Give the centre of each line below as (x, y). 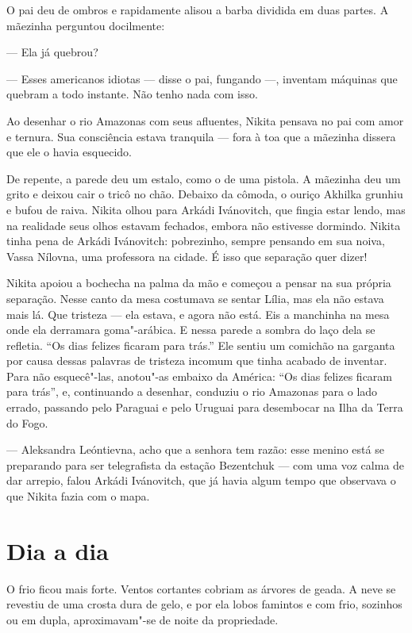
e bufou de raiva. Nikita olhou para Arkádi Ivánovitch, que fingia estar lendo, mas (206, 209)
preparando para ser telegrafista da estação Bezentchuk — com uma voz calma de (206, 464)
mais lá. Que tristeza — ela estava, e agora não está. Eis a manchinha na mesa (198, 314)
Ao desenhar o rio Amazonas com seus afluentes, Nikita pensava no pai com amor (205, 120)
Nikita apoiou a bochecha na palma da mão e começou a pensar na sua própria (199, 283)
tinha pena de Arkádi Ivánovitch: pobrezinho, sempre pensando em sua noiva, (196, 241)
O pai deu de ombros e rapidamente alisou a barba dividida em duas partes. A (198, 10)
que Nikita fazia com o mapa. (78, 496)
